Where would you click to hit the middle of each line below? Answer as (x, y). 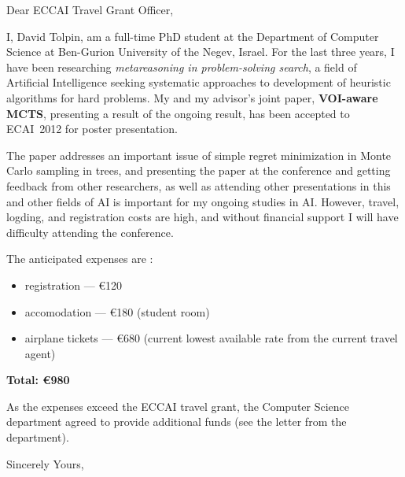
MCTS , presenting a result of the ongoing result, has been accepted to (178, 113)
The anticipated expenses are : (80, 259)
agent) (40, 353)
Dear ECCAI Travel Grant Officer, (90, 9)
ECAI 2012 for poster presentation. (92, 129)
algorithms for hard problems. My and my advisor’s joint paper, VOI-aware (192, 97)
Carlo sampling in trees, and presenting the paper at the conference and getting (199, 170)
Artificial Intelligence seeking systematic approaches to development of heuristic (199, 82)
